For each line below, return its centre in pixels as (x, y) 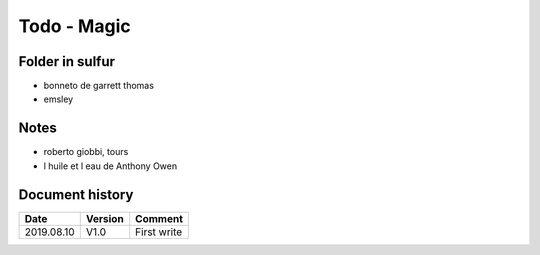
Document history (76, 194)
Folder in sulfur (66, 61)
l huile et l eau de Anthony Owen (110, 166)
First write (159, 232)
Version (104, 218)
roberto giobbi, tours (86, 152)
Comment (159, 218)
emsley (58, 99)
